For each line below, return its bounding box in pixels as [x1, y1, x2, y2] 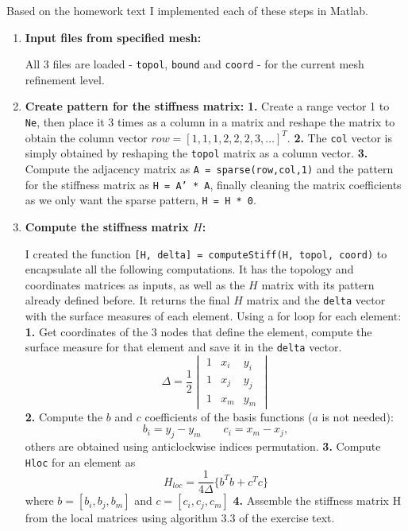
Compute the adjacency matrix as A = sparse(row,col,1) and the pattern [25, 161, 394, 176]
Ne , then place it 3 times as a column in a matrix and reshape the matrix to [25, 114, 395, 130]
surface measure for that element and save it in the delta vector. [25, 339, 342, 355]
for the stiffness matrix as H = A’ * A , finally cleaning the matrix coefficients [25, 176, 402, 192]
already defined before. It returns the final [25, 292, 230, 308]
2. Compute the [25, 408, 103, 424]
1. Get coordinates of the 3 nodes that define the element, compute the [25, 323, 372, 339]
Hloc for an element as [25, 453, 136, 470]
